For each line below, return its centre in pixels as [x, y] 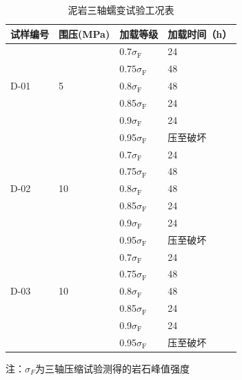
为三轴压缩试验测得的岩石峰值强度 [113, 368]
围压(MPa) [84, 33]
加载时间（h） [200, 33]
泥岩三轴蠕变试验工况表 [121, 10]
